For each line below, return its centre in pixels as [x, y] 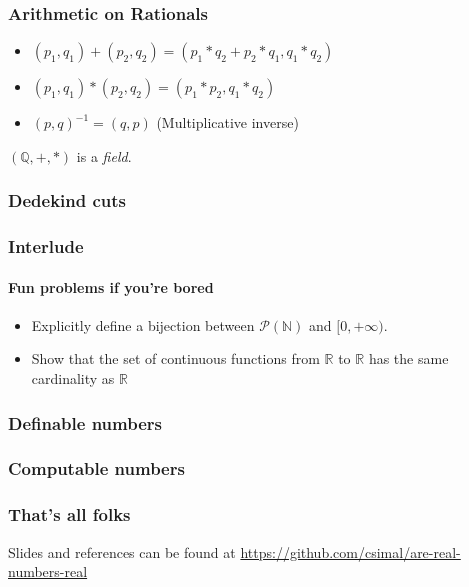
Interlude [46, 246]
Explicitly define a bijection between [143, 324]
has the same [408, 358]
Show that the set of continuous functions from [175, 358]
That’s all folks [69, 514]
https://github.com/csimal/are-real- [350, 551]
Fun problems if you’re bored [111, 286]
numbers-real [48, 571]
